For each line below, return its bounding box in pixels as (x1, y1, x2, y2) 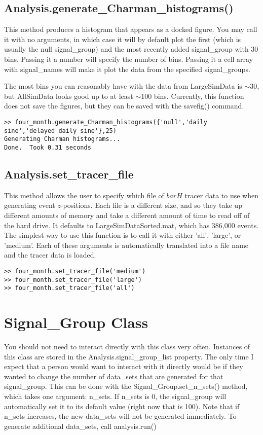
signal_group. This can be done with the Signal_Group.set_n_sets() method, (4, 381, 248, 391)
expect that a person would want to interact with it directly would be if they (4, 361, 243, 372)
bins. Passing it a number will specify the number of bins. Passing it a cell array (4, 53, 253, 64)
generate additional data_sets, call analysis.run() (4, 420, 157, 431)
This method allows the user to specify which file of (4, 190, 164, 200)
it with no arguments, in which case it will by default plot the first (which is (4, 33, 241, 44)
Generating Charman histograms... (4, 135, 121, 143)
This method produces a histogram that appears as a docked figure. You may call (4, 24, 257, 34)
